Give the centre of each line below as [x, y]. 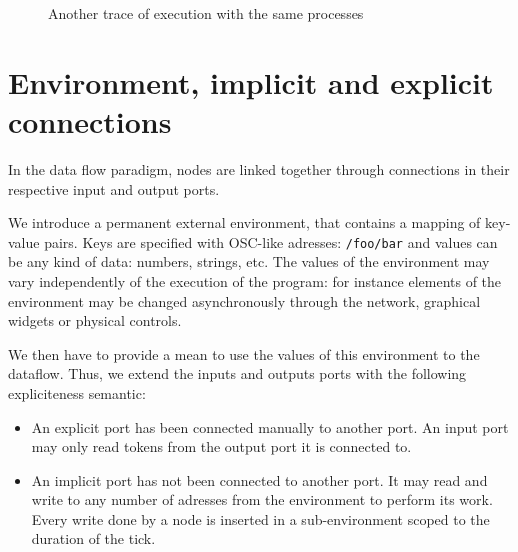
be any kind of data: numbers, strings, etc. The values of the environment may [249, 261]
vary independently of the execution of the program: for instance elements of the [255, 280]
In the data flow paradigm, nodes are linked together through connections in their [259, 168]
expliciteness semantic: [77, 392]
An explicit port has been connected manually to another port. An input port [270, 426]
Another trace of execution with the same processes [206, 13]
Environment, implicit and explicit [251, 81]
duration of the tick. [93, 538]
